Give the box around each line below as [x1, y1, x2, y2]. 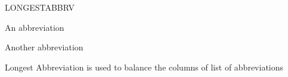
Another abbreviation [5, 41, 83, 53]
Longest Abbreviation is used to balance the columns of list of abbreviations [5, 60, 284, 73]
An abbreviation [5, 21, 64, 33]
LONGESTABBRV [5, 1, 75, 13]
